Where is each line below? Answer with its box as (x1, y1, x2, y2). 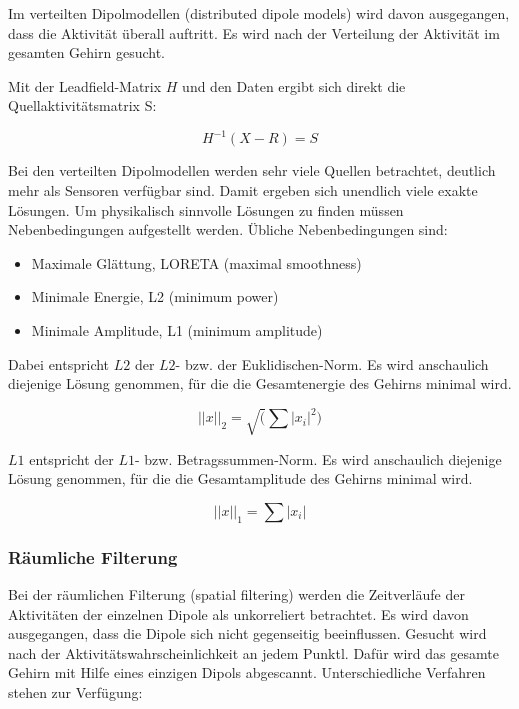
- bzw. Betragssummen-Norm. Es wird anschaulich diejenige (134, 448, 502, 469)
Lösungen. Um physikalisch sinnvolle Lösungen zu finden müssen (8, 199, 404, 220)
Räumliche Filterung (8, 544, 178, 569)
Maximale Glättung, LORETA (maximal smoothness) (31, 252, 362, 273)
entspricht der (29, 448, 114, 469)
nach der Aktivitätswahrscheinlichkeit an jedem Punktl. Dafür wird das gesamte (8, 642, 499, 663)
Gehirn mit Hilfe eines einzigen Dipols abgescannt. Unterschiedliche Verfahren (8, 662, 486, 683)
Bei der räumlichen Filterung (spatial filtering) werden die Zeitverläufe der (8, 584, 465, 605)
